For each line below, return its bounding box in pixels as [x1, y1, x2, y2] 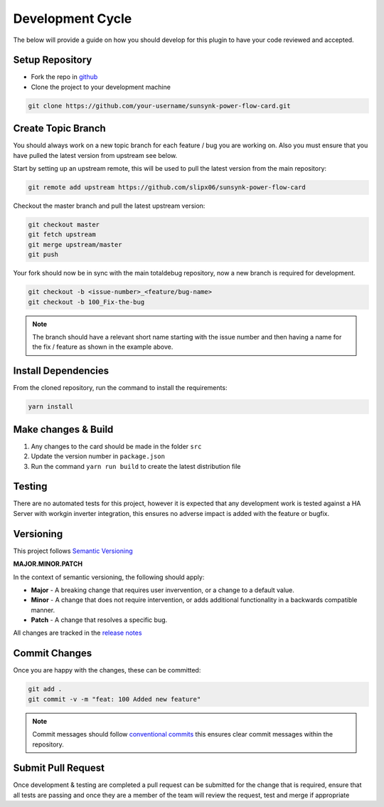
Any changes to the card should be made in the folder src [31, 442, 202, 450]
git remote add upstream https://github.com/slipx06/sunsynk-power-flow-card [28, 184, 306, 191]
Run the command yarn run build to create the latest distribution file [31, 462, 241, 470]
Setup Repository [13, 54, 92, 66]
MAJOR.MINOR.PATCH [13, 559, 83, 569]
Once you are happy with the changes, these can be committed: [13, 666, 201, 675]
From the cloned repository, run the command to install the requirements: [13, 384, 228, 392]
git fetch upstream [28, 231, 96, 238]
